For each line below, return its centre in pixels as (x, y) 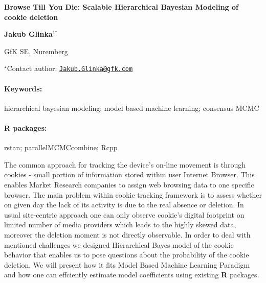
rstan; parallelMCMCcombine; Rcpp (61, 147)
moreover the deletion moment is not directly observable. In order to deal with (127, 234)
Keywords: (23, 88)
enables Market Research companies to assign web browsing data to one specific (129, 184)
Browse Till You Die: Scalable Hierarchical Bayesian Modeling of (121, 7)
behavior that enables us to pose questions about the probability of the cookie (127, 255)
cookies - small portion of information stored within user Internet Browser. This (129, 174)
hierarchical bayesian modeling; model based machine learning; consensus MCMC (132, 108)
